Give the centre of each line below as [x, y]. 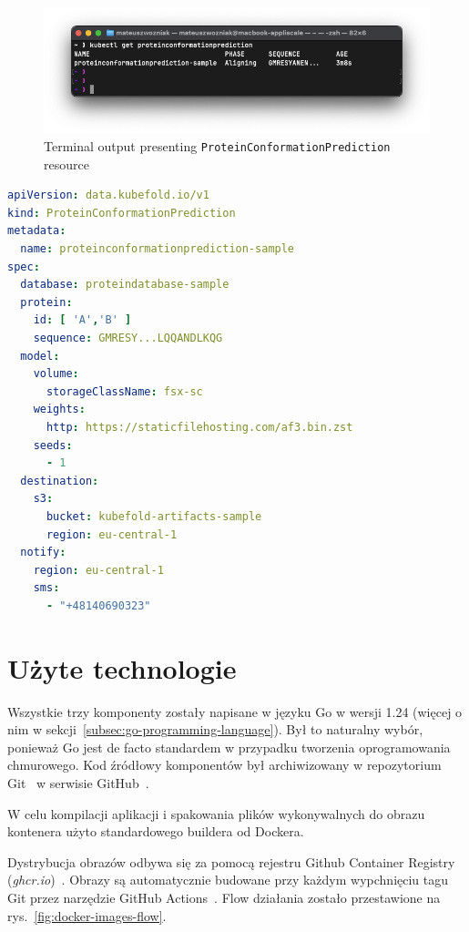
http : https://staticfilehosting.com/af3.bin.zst [199, 427]
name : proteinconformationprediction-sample [158, 249]
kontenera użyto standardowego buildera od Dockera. [156, 831]
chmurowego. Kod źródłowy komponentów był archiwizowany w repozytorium [224, 765]
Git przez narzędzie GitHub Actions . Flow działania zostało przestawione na [224, 897]
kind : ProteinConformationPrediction [122, 213]
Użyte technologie [122, 667]
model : [40, 356]
